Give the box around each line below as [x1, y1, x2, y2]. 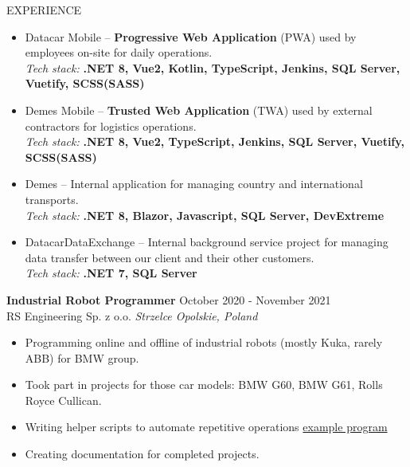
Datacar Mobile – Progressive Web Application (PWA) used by [25, 28, 357, 45]
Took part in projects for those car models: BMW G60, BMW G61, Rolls [25, 376, 383, 393]
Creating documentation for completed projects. [25, 445, 260, 462]
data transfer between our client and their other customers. [25, 249, 314, 265]
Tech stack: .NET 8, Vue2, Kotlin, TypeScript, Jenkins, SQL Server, [25, 59, 400, 76]
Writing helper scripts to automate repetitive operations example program [25, 418, 388, 435]
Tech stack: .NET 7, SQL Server [25, 265, 197, 281]
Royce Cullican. [25, 391, 102, 408]
